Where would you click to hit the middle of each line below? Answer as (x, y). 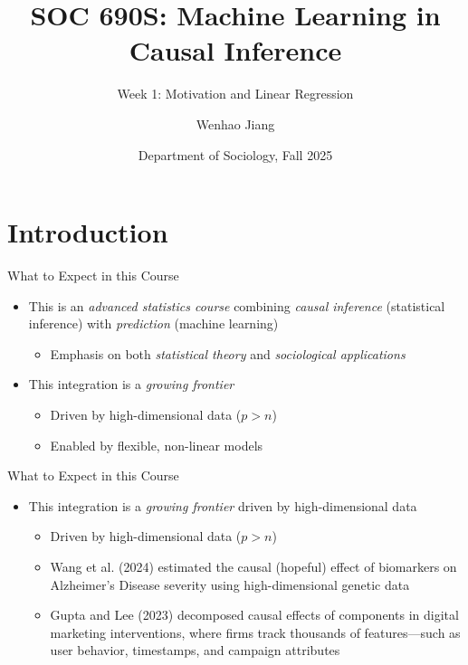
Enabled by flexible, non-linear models (157, 445)
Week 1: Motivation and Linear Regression (235, 94)
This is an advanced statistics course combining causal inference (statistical (237, 305)
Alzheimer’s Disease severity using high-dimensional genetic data (230, 584)
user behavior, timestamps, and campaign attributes (195, 650)
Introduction (88, 232)
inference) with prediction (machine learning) (153, 323)
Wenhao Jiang (235, 123)
